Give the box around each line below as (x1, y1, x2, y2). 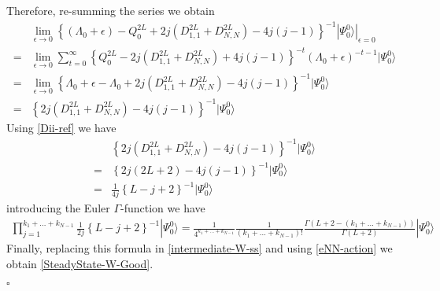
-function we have (120, 200, 205, 216)
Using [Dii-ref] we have (6, 119, 116, 135)
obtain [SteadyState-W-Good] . (6, 255, 153, 271)
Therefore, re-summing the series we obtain (6, 2, 215, 18)
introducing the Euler (6, 200, 110, 216)
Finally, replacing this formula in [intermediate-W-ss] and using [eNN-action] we (6, 240, 393, 256)
